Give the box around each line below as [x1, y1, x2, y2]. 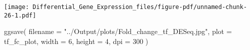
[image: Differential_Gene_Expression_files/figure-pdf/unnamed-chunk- [4, 3, 247, 10]
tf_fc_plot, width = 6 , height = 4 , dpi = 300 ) [4, 35, 149, 46]
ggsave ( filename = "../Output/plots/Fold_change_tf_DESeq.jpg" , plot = [4, 26, 232, 36]
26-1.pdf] [4, 11, 36, 19]
